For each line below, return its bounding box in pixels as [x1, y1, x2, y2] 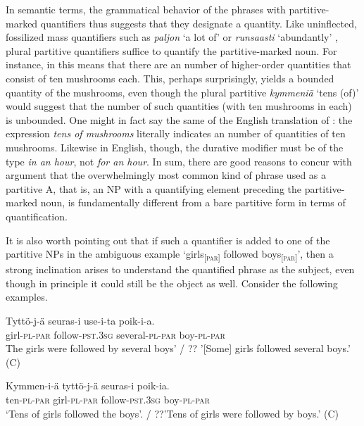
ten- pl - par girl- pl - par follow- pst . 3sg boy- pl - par [6, 391, 210, 406]
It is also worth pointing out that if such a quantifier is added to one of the [6, 232, 330, 247]
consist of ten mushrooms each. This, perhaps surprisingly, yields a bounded [6, 70, 334, 85]
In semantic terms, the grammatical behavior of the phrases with [6, 2, 286, 16]
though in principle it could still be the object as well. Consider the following [6, 275, 338, 290]
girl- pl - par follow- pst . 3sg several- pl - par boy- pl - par [6, 327, 225, 342]
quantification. [6, 208, 68, 223]
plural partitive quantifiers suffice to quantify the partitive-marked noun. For [6, 43, 337, 58]
